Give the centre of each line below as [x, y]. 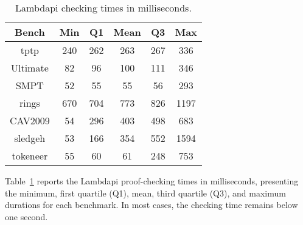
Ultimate [30, 68]
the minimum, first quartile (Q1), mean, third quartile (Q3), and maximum [145, 193]
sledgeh [30, 138]
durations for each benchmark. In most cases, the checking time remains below [151, 205]
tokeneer [30, 156]
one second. [26, 216]
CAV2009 [30, 120]
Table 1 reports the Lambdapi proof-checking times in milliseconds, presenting [152, 181]
